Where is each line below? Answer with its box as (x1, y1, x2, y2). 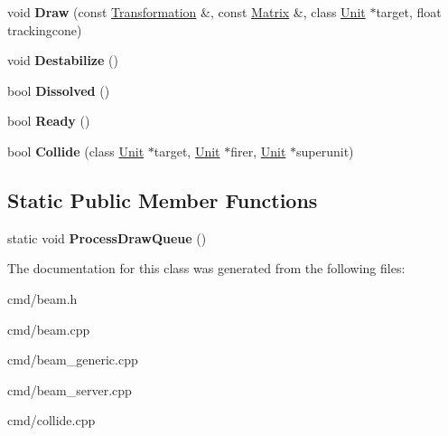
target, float (376, 3, 442, 21)
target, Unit (154, 141, 220, 160)
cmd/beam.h (7, 289, 78, 308)
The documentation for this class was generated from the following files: (7, 259, 406, 278)
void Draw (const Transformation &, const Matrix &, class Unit (7, 3, 366, 21)
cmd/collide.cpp (7, 411, 96, 430)
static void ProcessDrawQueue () (7, 228, 207, 247)
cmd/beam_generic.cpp (7, 350, 138, 369)
